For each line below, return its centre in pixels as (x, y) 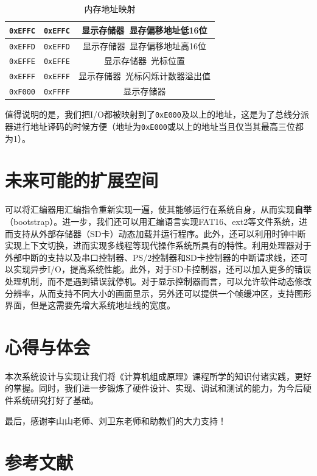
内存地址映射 (110, 9)
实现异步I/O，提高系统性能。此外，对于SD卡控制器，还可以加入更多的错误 (162, 269)
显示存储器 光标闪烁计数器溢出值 (144, 76)
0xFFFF (57, 92)
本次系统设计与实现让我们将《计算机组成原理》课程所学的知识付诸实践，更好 (158, 376)
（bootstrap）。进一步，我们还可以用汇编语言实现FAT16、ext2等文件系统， (152, 221)
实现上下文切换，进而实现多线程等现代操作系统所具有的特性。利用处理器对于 (158, 245)
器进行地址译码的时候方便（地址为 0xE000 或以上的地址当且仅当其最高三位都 (154, 126)
